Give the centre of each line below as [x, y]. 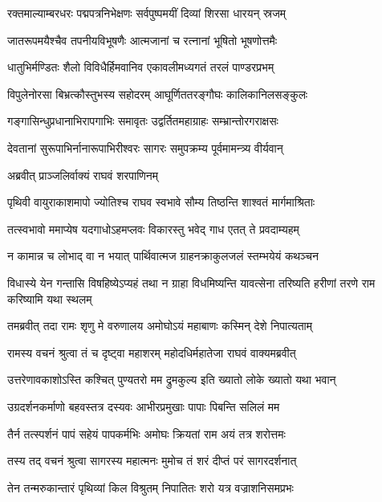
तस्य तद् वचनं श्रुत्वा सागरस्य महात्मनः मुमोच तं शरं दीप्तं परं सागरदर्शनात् [152, 461]
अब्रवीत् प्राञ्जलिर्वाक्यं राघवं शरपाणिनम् [83, 175]
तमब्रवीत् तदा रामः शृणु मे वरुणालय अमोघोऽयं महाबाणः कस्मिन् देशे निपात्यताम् [160, 326]
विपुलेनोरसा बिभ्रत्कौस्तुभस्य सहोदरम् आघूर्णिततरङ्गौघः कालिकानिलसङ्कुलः [158, 94]
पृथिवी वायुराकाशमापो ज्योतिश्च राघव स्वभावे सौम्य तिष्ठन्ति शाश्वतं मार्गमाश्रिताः [161, 202]
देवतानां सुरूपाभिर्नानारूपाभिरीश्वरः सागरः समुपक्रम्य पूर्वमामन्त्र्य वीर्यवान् [145, 147]
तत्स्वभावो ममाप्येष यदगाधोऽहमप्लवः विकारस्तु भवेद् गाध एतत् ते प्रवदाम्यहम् [153, 229]
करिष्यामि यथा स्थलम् [50, 298]
